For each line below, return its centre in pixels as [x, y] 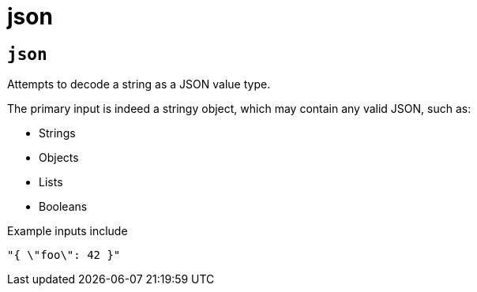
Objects [59, 158]
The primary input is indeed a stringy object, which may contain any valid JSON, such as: [239, 109]
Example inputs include [68, 231]
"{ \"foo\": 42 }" [64, 255]
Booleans [63, 207]
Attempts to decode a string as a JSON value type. [139, 84]
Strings [57, 133]
